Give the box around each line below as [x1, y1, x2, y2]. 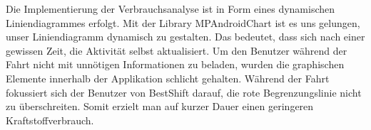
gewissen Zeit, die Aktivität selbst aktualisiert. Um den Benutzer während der [6, 43, 347, 58]
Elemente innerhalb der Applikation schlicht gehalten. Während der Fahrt [6, 70, 330, 85]
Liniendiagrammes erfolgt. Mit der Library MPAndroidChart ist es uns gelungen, [6, 15, 360, 30]
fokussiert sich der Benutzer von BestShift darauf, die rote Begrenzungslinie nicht [6, 85, 362, 99]
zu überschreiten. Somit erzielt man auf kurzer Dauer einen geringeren [6, 99, 314, 114]
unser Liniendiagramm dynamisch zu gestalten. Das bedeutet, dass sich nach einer [6, 29, 365, 44]
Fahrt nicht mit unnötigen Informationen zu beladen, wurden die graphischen [6, 57, 345, 72]
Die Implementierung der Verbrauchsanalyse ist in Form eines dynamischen [6, 1, 335, 16]
